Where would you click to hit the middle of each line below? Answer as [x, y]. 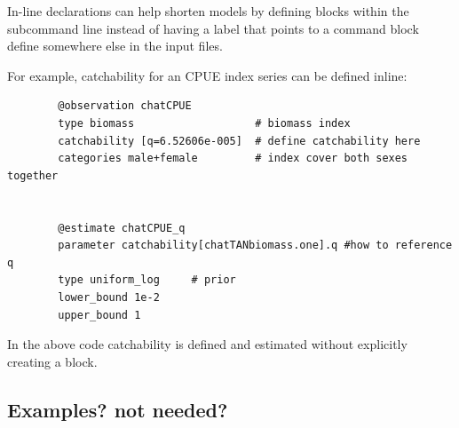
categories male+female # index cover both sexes [233, 159]
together [33, 175]
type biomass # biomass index [204, 123]
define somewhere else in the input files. [115, 46]
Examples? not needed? [118, 409]
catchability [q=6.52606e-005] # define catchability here [239, 141]
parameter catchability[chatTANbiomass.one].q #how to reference [255, 246]
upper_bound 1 [99, 315]
